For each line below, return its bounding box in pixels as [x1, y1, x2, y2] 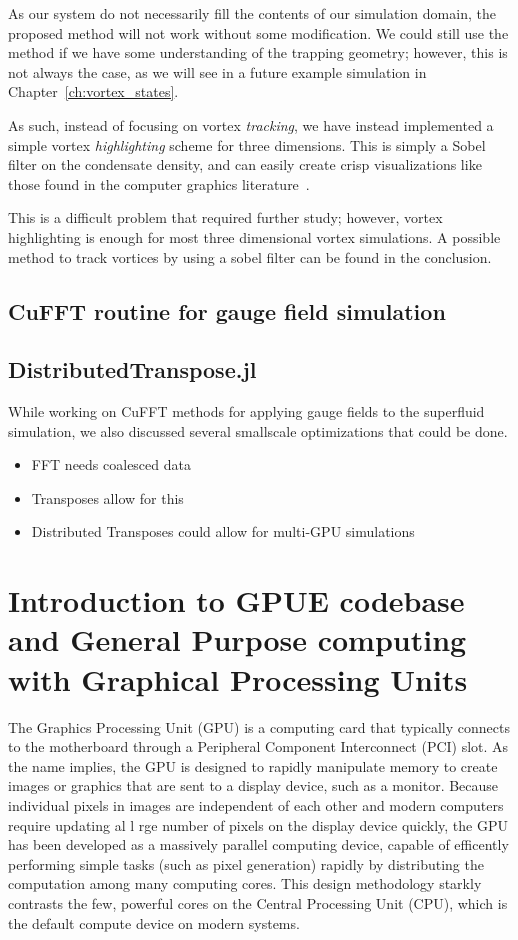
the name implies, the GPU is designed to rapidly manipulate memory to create [8, 755, 498, 776]
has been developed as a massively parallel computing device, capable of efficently [8, 834, 509, 855]
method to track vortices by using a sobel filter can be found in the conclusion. [8, 246, 492, 267]
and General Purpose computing [8, 619, 467, 660]
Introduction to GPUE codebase [8, 580, 465, 621]
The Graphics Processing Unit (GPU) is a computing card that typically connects [8, 716, 510, 737]
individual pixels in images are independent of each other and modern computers [8, 794, 504, 815]
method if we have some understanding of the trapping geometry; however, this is [8, 42, 508, 63]
